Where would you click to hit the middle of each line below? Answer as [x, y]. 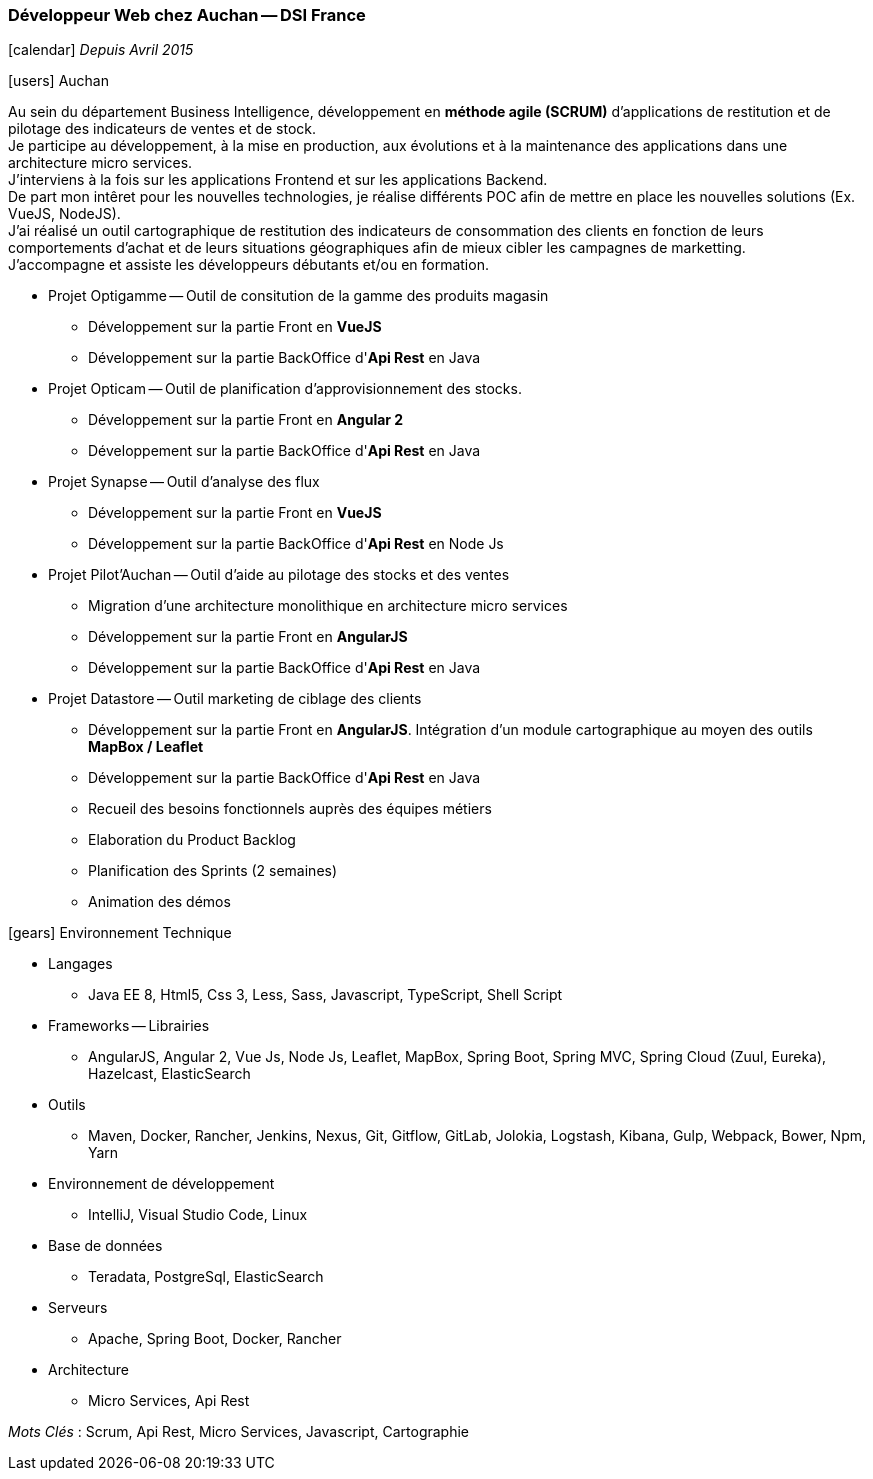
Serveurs [78, 1308]
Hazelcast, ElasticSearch [169, 1074]
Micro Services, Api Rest [169, 1401]
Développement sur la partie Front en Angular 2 [246, 420]
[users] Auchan [58, 81]
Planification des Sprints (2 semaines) [213, 871]
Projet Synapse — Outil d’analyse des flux [184, 482]
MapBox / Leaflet [146, 747]
